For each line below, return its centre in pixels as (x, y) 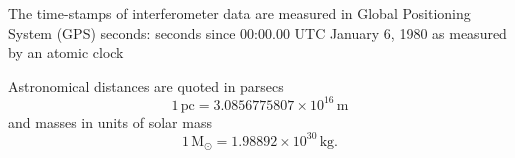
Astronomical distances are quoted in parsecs (146, 85)
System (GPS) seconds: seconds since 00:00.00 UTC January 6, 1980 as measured (257, 32)
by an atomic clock (66, 52)
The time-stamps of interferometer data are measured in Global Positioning (239, 13)
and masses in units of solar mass (110, 121)
